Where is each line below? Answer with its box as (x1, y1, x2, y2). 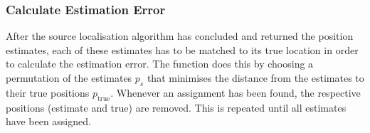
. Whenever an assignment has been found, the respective (110, 85, 361, 100)
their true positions (6, 85, 90, 100)
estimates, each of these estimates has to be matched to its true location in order (6, 42, 359, 57)
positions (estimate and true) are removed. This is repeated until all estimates (6, 100, 347, 115)
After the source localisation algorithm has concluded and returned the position (6, 28, 354, 43)
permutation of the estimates (6, 70, 132, 85)
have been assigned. (6, 114, 91, 129)
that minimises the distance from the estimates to (147, 70, 364, 85)
